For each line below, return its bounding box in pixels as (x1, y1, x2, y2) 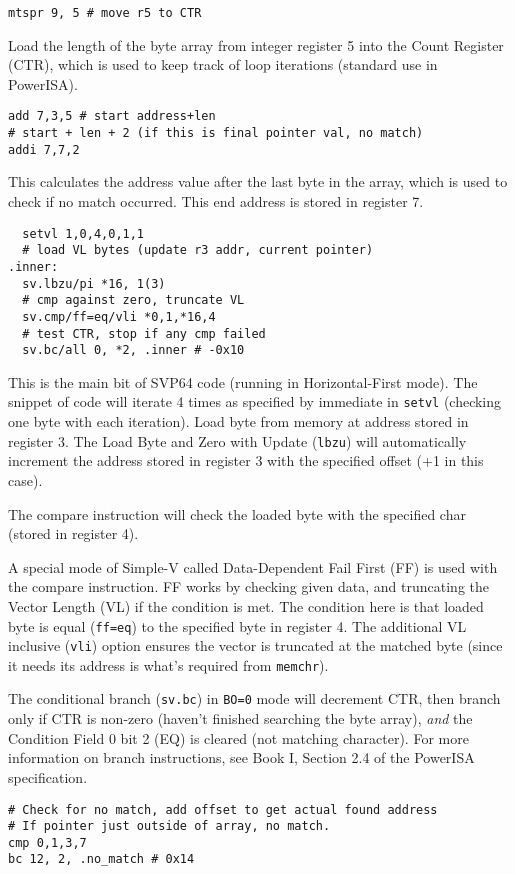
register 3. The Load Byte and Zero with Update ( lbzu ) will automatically (8, 430, 467, 451)
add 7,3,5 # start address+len (8, 109, 216, 124)
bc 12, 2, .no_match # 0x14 (8, 852, 195, 867)
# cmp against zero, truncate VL (22, 293, 245, 308)
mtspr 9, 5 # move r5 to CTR (8, 6, 202, 20)
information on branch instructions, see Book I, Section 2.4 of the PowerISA (8, 747, 475, 768)
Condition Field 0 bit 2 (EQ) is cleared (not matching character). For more (8, 727, 469, 748)
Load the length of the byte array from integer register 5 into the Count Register (8, 34, 504, 55)
